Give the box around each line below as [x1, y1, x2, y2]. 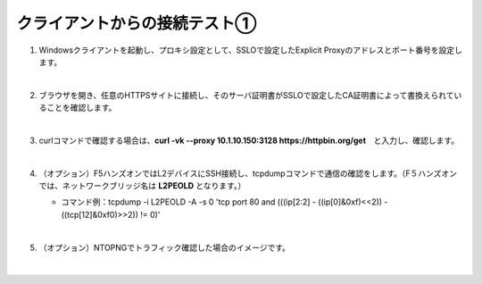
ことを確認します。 [46, 103, 117, 113]
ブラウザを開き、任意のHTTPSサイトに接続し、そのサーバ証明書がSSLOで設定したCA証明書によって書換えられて [38, 89, 454, 100]
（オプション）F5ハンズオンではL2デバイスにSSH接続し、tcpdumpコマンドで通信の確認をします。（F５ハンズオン [38, 168, 457, 179]
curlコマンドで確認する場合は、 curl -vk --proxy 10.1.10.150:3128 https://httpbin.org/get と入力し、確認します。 [38, 135, 460, 146]
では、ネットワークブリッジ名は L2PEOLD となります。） [38, 180, 246, 191]
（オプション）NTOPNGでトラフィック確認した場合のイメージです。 [38, 242, 290, 253]
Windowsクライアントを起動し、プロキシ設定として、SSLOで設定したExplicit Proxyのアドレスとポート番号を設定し [38, 45, 463, 55]
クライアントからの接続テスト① [16, 13, 257, 33]
